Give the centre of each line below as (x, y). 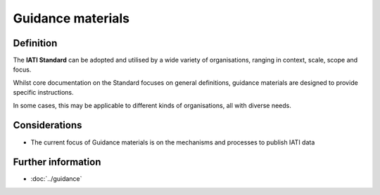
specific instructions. (43, 93)
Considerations (47, 125)
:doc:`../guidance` (56, 179)
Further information (57, 162)
